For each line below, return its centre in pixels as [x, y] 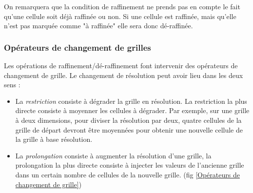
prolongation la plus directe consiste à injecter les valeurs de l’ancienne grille [130, 165]
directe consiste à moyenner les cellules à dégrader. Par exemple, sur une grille [132, 110]
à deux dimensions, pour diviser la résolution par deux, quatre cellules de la [128, 120]
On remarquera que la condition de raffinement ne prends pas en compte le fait [122, 6]
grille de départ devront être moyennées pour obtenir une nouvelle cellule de [129, 129]
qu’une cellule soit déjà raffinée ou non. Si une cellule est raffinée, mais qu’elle [120, 16]
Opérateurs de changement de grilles [78, 47]
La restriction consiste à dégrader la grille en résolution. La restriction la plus [131, 101]
